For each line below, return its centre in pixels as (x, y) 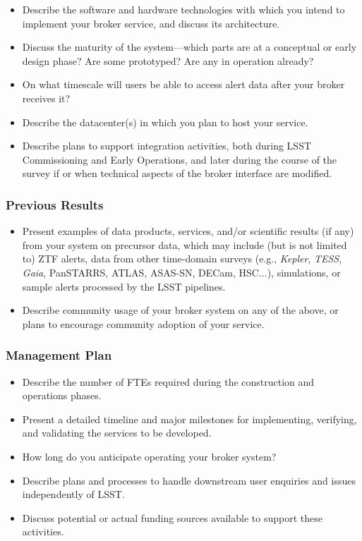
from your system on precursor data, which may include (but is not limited (185, 244)
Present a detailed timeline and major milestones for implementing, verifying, (189, 419)
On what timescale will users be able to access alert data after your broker (183, 84)
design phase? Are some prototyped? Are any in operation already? (168, 60)
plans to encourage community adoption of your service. (143, 323)
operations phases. (62, 395)
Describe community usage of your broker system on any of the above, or (180, 310)
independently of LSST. (73, 494)
